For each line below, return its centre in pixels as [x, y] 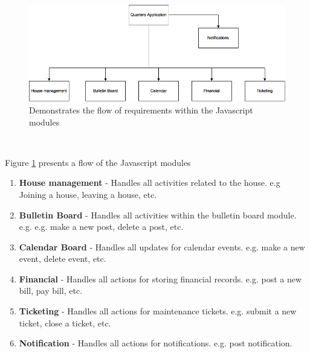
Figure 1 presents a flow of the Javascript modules [98, 162]
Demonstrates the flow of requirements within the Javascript [141, 110]
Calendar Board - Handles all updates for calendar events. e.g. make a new [162, 246]
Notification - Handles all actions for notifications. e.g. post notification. [156, 343]
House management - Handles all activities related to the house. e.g [150, 183]
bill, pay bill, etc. [51, 291]
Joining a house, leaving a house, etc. [88, 194]
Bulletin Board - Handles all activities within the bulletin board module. [158, 215]
